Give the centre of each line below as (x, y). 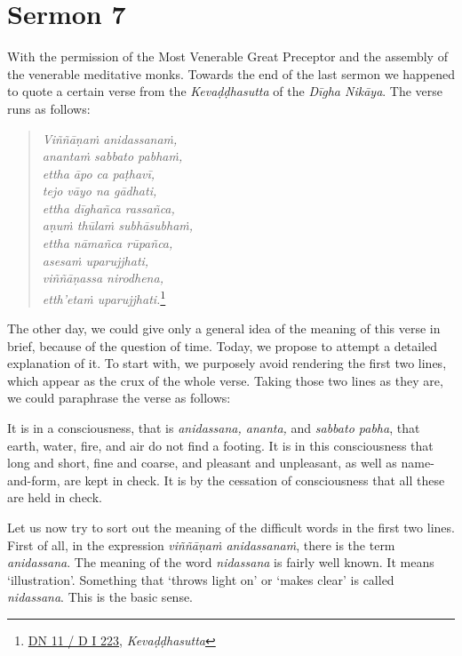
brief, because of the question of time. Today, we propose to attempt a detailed (223, 345)
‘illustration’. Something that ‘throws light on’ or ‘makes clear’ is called (201, 579)
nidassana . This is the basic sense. (100, 597)
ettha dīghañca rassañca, (108, 208)
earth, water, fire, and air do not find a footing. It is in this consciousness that (220, 445)
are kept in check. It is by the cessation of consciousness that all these (255, 480)
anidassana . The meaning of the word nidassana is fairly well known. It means (221, 562)
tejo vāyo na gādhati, (100, 191)
